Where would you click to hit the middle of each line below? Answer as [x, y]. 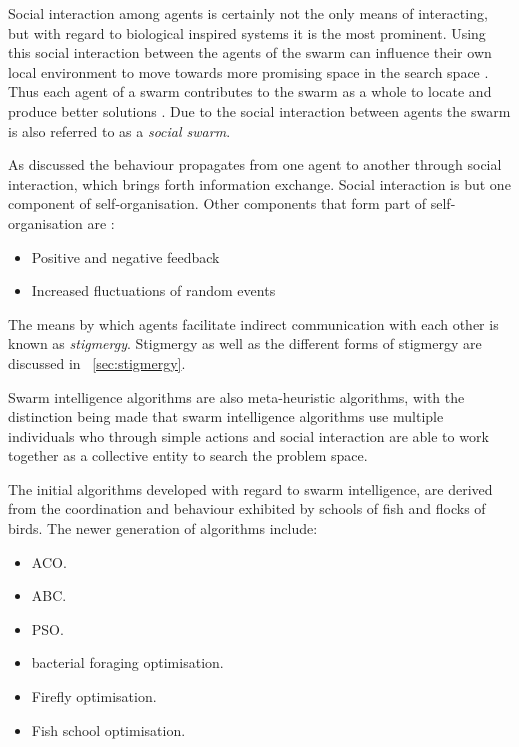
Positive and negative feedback [125, 256]
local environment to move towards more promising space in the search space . [248, 71]
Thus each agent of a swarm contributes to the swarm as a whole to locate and [250, 91]
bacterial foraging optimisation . [127, 662]
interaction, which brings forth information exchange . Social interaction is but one [259, 183]
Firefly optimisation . [94, 696]
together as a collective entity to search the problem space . [188, 455]
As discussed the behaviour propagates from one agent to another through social [255, 164]
